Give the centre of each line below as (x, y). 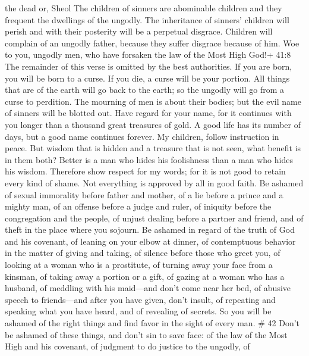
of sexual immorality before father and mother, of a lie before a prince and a (144, 194)
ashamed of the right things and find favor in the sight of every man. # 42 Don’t (152, 323)
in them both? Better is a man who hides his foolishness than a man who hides (149, 159)
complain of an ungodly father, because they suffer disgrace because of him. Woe (152, 43)
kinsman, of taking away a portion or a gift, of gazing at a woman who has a (145, 276)
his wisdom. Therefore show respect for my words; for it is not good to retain (145, 171)
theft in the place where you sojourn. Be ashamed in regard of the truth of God (150, 229)
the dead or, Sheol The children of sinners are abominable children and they (144, 8)
